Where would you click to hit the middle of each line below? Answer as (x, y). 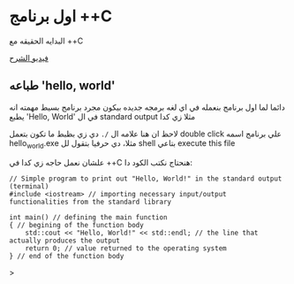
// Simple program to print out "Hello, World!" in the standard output (146, 179)
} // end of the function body (67, 256)
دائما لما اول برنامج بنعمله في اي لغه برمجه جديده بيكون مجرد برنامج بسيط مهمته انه (147, 107)
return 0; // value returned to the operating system (126, 248)
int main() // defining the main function (88, 217)
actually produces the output (65, 241)
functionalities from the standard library (90, 202)
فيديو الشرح (29, 58)
